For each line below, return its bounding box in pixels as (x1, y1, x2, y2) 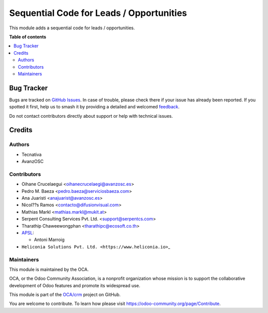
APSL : (21, 230, 34, 235)
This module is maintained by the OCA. (9, 266, 89, 272)
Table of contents (9, 34, 47, 40)
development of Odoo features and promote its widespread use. (9, 282, 140, 288)
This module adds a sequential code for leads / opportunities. (9, 25, 135, 31)
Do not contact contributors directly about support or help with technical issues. (9, 113, 173, 119)
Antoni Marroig (34, 236, 65, 243)
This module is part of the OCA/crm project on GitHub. (9, 292, 121, 298)
